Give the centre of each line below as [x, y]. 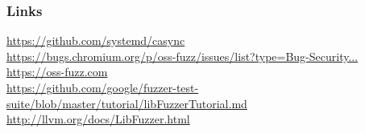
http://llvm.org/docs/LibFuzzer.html [98, 119]
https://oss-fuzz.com [57, 72]
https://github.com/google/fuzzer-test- [103, 87]
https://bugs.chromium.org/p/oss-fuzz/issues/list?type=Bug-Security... [182, 56]
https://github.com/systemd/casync [96, 40]
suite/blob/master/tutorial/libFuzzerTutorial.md [127, 103]
